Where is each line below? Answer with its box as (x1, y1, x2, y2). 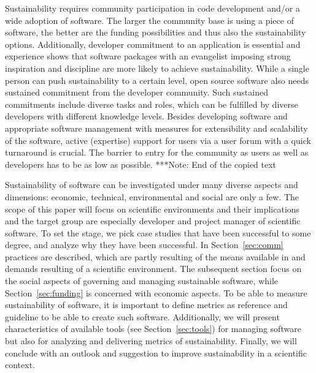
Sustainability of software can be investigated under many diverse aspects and (5, 178, 298, 191)
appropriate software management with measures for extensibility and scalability (5, 121, 308, 134)
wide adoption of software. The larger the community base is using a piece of (5, 13, 294, 26)
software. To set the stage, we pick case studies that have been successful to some (5, 226, 311, 239)
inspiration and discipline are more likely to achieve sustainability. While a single (5, 61, 309, 74)
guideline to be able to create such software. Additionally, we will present (5, 310, 280, 323)
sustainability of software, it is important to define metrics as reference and (5, 298, 288, 311)
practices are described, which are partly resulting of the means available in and (5, 250, 306, 263)
